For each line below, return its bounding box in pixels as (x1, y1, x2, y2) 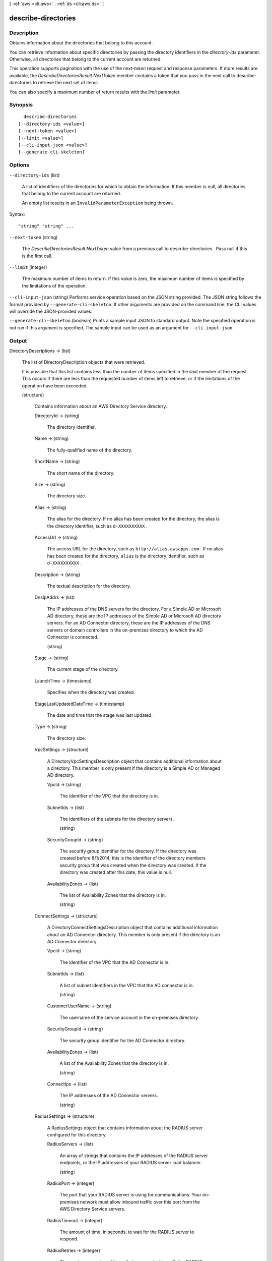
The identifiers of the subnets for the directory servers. (59, 816, 174, 822)
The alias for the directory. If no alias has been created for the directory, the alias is (47, 516, 220, 522)
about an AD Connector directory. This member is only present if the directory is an (47, 931, 220, 938)
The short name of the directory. (47, 470, 115, 476)
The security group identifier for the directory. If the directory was (59, 848, 196, 854)
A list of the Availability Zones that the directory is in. (59, 1060, 169, 1066)
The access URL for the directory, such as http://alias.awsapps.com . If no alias (47, 546, 224, 552)
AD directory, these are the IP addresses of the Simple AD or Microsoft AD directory (47, 613, 221, 619)
